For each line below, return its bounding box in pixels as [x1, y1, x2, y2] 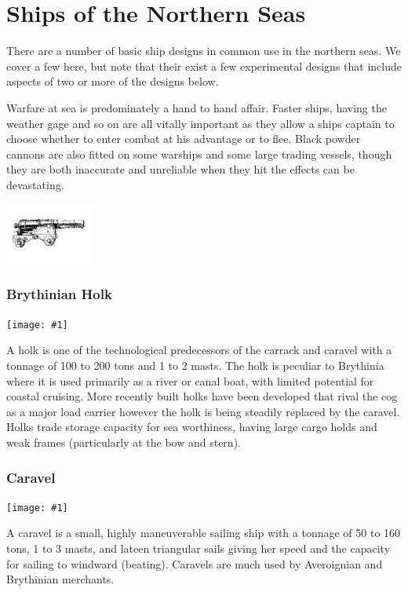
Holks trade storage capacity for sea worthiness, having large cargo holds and [6, 418, 377, 435]
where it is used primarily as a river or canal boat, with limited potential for [6, 372, 374, 389]
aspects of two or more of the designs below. [6, 73, 219, 90]
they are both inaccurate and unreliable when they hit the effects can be [6, 161, 355, 177]
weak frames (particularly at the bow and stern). [6, 434, 241, 450]
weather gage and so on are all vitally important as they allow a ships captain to [6, 115, 395, 131]
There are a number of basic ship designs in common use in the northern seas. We [6, 42, 401, 59]
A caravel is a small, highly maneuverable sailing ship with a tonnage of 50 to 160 [6, 524, 401, 541]
